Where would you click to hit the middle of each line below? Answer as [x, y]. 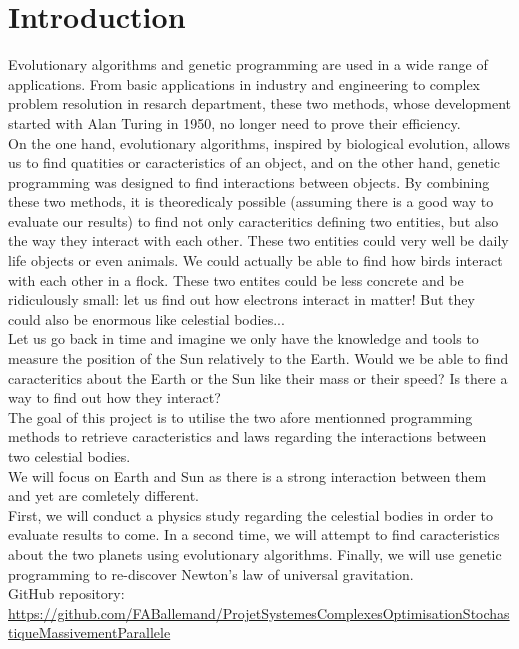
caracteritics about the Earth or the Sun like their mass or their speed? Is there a [258, 377]
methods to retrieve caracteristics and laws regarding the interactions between [247, 436]
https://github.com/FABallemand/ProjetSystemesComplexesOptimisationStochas [259, 612]
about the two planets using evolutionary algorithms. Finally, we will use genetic [255, 553]
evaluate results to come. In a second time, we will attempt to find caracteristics [254, 534]
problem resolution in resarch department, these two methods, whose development [259, 103]
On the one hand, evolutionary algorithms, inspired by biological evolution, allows [259, 142]
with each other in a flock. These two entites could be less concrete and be [236, 279]
